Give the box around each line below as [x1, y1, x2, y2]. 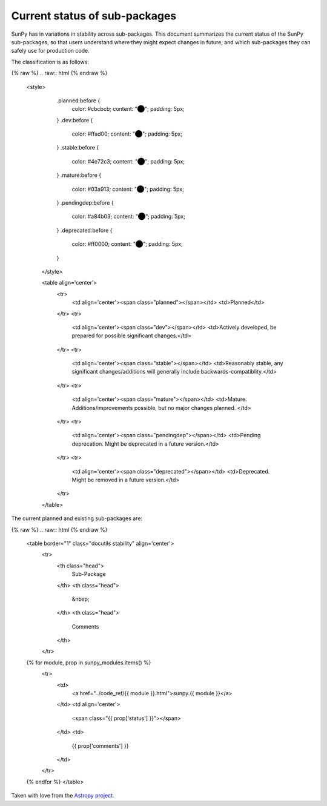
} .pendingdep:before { [56, 199, 114, 206]
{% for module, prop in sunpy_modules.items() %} [26, 659, 151, 666]
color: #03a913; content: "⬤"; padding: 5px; [71, 185, 184, 193]
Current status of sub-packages [11, 9, 177, 22]
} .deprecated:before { [56, 226, 113, 234]
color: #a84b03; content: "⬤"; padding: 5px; [71, 213, 186, 220]
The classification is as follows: [11, 58, 89, 65]
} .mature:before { [56, 171, 102, 179]
